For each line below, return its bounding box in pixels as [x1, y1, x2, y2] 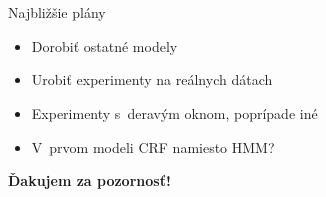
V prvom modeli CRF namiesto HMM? [31, 136, 275, 157]
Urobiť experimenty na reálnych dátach [31, 69, 273, 90]
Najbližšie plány [8, 2, 106, 23]
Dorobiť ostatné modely [31, 35, 178, 56]
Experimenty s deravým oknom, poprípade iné [31, 102, 318, 123]
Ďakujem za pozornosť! [8, 170, 171, 191]
